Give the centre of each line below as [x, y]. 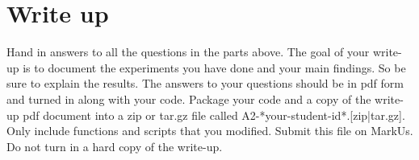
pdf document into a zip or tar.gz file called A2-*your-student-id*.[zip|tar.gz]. [214, 115]
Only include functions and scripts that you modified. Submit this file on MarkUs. [210, 131]
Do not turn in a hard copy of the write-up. [115, 146]
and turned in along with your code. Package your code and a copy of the [189, 98]
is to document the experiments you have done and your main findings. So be [214, 67]
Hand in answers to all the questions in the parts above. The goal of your [188, 52]
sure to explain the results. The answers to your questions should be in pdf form [205, 83]
